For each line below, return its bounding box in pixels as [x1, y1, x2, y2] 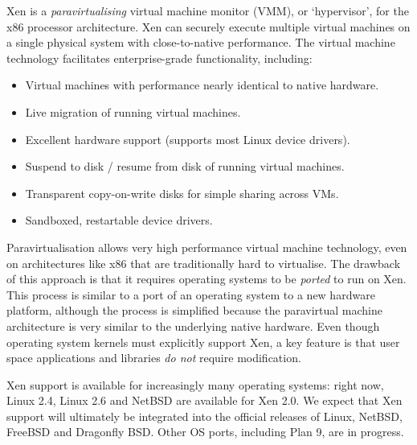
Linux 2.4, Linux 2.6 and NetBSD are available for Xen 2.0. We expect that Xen [6, 392, 403, 409]
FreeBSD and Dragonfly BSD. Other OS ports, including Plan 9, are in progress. [6, 423, 404, 440]
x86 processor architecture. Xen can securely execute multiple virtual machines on [6, 18, 411, 35]
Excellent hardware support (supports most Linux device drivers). [25, 130, 350, 147]
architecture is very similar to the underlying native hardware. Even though [6, 317, 380, 334]
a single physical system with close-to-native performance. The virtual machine [6, 34, 395, 51]
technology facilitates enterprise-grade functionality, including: [6, 49, 313, 66]
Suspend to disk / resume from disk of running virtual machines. [25, 158, 345, 175]
